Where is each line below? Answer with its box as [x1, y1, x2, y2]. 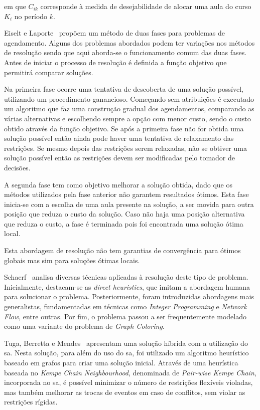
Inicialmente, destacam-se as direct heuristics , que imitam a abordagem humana [4, 281, 250, 292]
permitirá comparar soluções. [4, 67, 93, 77]
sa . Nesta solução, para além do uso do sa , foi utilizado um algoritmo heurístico [4, 347, 249, 358]
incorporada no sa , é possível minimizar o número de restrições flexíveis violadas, [4, 377, 253, 387]
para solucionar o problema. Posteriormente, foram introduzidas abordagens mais [4, 291, 254, 302]
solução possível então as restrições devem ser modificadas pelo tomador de [4, 152, 235, 163]
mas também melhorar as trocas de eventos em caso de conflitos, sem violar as [4, 386, 245, 397]
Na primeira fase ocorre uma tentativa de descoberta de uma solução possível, [4, 84, 243, 94]
